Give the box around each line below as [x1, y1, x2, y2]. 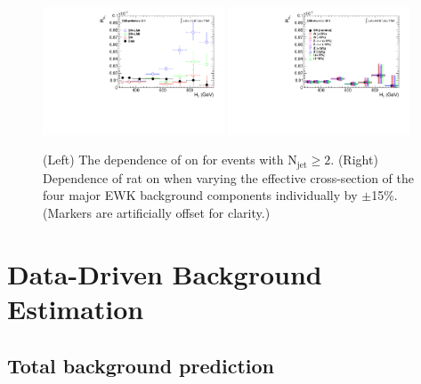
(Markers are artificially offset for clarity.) [43, 204, 271, 222]
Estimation [7, 291, 144, 327]
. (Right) [330, 150, 378, 169]
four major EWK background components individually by [43, 186, 358, 204]
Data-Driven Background [7, 255, 322, 292]
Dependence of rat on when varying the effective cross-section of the [43, 168, 414, 187]
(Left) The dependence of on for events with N [43, 150, 297, 169]
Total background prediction [7, 351, 274, 379]
